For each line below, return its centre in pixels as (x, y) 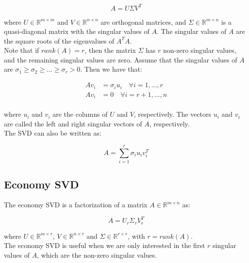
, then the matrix (110, 50)
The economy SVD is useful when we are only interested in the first (105, 245)
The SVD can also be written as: (53, 133)
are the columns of (80, 114)
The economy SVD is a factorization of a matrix (76, 205)
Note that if (22, 50)
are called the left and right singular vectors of (73, 123)
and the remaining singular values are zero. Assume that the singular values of (121, 59)
